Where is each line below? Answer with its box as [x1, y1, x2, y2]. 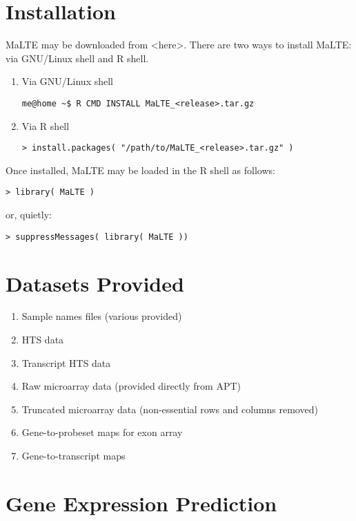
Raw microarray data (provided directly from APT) [21, 379, 241, 393]
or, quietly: [6, 207, 52, 222]
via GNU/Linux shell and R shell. [6, 50, 149, 65]
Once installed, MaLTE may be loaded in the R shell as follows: [6, 162, 275, 177]
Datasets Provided [6, 269, 184, 297]
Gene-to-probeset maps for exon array [21, 425, 183, 439]
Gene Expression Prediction [6, 489, 277, 517]
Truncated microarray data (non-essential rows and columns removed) [21, 401, 318, 416]
